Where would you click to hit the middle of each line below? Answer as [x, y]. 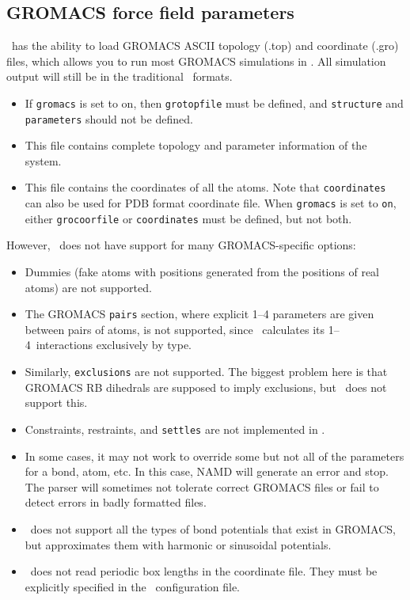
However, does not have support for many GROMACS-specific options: [181, 245]
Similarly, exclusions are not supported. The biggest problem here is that [206, 372]
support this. [56, 403]
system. [43, 160]
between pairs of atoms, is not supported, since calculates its [175, 329]
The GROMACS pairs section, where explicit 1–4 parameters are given [199, 314]
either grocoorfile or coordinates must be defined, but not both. [188, 218]
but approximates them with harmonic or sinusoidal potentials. [178, 544]
